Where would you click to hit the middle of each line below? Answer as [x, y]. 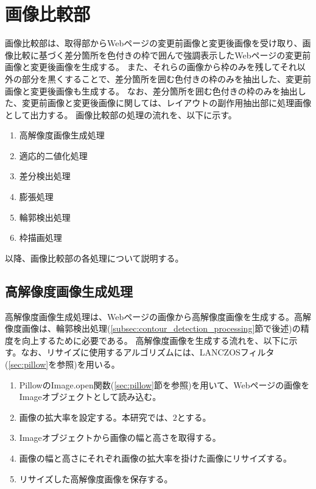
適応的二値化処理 [53, 155]
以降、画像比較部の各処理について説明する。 [94, 258]
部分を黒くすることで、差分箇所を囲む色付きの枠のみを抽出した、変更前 [167, 78]
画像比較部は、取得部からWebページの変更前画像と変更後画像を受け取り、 [154, 43]
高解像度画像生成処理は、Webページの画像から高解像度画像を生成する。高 [154, 316]
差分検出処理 [45, 176]
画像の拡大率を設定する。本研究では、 [96, 417]
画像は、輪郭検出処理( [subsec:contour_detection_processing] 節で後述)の [161, 328]
